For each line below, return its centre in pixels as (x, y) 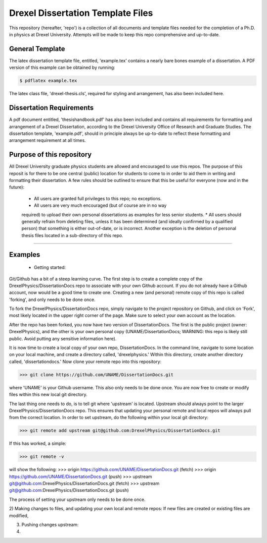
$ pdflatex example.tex (48, 81)
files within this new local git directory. (48, 395)
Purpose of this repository (50, 154)
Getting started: (50, 267)
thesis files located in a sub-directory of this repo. (72, 235)
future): (17, 187)
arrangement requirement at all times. (47, 140)
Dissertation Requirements (51, 108)
